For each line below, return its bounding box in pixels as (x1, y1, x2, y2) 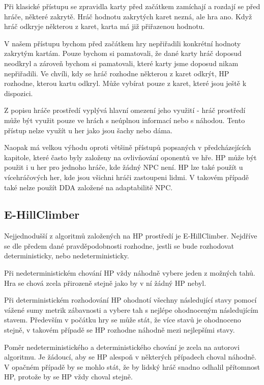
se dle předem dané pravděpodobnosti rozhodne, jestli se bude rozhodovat (4, 240, 234, 251)
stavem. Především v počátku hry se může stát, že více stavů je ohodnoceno (4, 314, 241, 325)
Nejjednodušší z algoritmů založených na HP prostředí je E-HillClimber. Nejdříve (4, 230, 257, 241)
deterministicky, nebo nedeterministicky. (4, 250, 129, 261)
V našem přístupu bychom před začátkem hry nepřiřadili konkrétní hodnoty (4, 38, 241, 48)
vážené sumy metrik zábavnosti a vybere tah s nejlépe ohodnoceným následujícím (4, 304, 258, 315)
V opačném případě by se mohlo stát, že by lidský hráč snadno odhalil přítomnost (4, 361, 260, 372)
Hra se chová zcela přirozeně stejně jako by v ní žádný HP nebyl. (4, 277, 207, 288)
